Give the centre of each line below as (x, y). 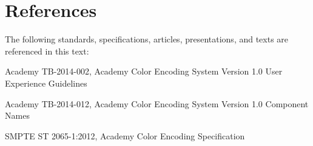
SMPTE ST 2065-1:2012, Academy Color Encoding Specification (125, 135)
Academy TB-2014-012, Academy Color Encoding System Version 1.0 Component (157, 103)
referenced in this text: (47, 51)
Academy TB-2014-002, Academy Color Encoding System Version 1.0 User (144, 71)
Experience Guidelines (46, 83)
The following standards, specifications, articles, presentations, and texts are (147, 39)
